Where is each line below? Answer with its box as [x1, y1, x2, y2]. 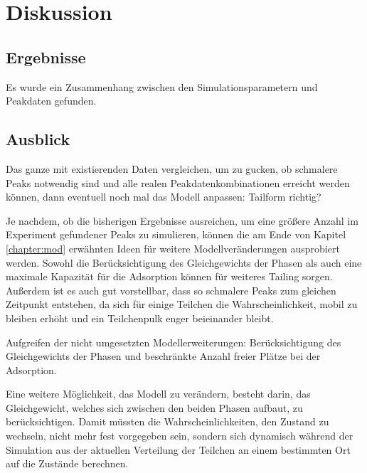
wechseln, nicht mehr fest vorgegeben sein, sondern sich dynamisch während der [6, 428, 353, 443]
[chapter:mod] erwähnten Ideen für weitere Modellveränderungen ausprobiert [6, 240, 340, 255]
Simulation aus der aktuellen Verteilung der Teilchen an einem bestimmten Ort [6, 442, 351, 457]
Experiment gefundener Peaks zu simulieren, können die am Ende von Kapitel [6, 227, 346, 242]
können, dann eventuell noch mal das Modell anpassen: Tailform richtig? [6, 189, 321, 204]
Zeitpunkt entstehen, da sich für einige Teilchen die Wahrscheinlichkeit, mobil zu [6, 297, 358, 312]
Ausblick [6, 128, 70, 150]
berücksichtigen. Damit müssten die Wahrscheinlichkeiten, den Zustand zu [6, 414, 329, 429]
